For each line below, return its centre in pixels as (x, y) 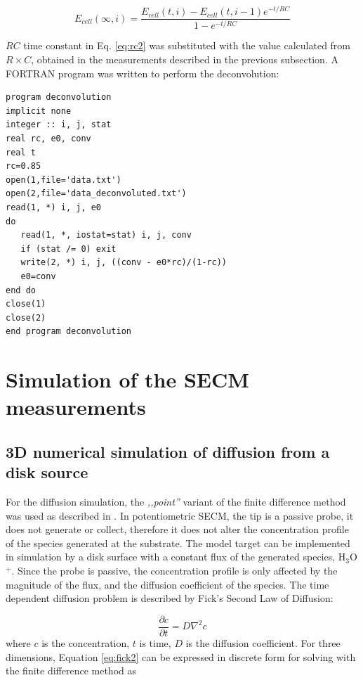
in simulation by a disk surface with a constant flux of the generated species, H (176, 557)
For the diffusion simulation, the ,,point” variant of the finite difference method (176, 502)
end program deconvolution (68, 332)
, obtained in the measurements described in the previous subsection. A (185, 59)
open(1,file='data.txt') (64, 180)
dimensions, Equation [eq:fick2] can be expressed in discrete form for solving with (181, 656)
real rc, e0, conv (48, 139)
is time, (155, 642)
